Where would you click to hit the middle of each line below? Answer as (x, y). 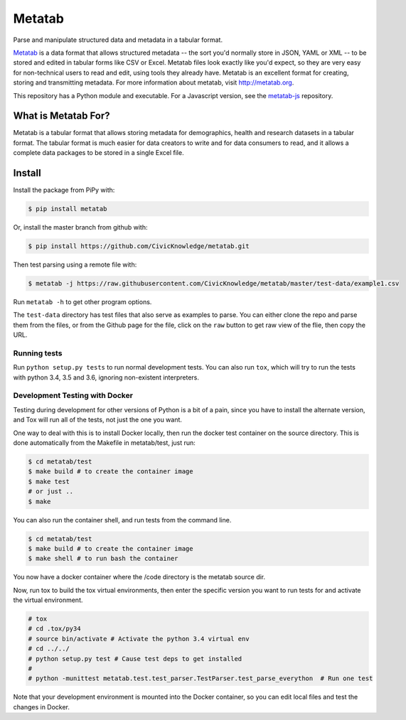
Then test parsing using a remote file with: (75, 265)
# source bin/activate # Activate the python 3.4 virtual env (139, 639)
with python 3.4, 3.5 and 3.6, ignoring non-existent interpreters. (106, 377)
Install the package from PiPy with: (64, 190)
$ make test (49, 481)
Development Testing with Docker (73, 396)
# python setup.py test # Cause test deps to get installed (135, 659)
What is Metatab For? (62, 116)
